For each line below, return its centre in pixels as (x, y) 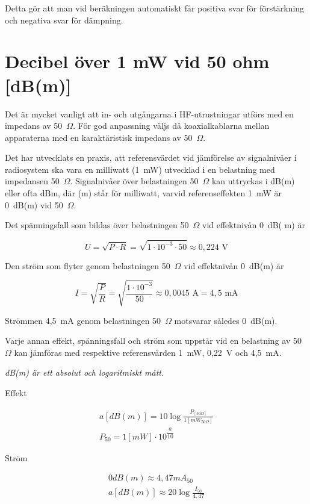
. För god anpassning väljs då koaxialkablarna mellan (171, 126)
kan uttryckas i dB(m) (253, 181)
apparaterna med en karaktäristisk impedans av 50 (99, 137)
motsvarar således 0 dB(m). (226, 320)
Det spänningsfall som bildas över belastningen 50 (97, 225)
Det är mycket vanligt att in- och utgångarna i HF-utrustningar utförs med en (149, 114)
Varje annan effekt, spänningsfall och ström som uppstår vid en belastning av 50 (153, 341)
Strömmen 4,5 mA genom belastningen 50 (83, 320)
